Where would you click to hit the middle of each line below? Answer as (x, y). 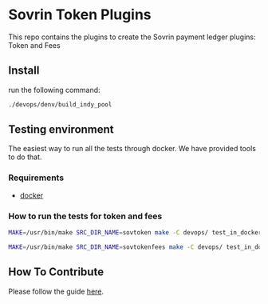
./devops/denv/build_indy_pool (60, 104)
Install (24, 71)
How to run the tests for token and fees (85, 216)
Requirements (36, 178)
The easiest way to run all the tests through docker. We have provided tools (132, 149)
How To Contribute (56, 272)
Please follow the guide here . (56, 291)
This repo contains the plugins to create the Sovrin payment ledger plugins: (132, 37)
